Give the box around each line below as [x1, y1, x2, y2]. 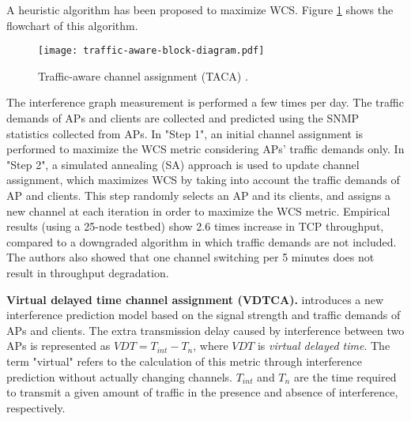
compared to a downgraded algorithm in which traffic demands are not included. [6, 233, 397, 250]
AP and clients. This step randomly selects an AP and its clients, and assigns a [6, 187, 391, 203]
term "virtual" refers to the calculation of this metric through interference [6, 352, 363, 369]
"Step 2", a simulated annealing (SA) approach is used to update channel [6, 156, 360, 172]
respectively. [6, 399, 66, 415]
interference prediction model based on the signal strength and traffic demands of [6, 306, 401, 323]
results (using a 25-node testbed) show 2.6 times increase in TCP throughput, [6, 218, 384, 235]
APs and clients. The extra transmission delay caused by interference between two [6, 321, 405, 338]
